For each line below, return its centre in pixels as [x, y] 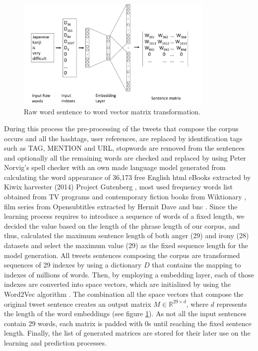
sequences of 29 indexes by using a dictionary [73, 265]
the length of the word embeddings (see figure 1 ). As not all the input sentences [125, 313]
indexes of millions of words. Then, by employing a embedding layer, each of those [129, 274]
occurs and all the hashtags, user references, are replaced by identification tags [123, 138]
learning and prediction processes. [55, 342]
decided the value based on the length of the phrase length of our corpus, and [122, 225]
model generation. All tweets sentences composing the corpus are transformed [122, 255]
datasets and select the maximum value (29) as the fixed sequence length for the [126, 245]
